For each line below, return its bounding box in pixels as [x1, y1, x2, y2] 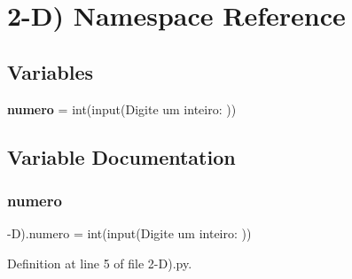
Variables [7, 58, 94, 85]
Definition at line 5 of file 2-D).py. [7, 253, 192, 272]
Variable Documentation [7, 143, 236, 170]
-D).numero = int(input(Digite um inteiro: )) [7, 224, 252, 243]
